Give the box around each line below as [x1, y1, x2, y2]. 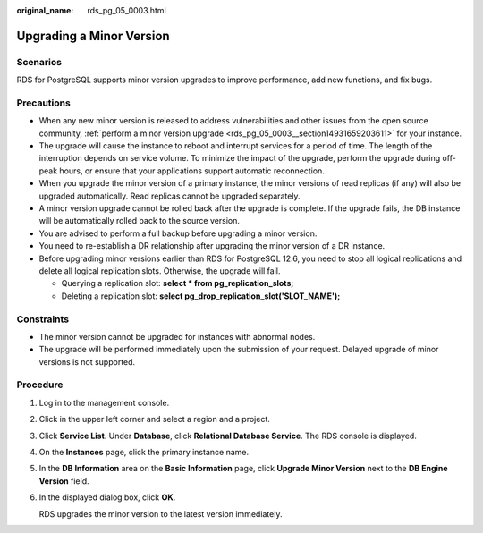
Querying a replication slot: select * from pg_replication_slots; [61, 278, 294, 289]
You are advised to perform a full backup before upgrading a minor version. [38, 228, 318, 239]
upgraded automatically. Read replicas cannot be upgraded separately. [38, 190, 301, 201]
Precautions [16, 97, 71, 109]
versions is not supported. [38, 356, 136, 367]
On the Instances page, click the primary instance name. [38, 447, 250, 457]
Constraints [16, 313, 70, 326]
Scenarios [16, 55, 63, 68]
